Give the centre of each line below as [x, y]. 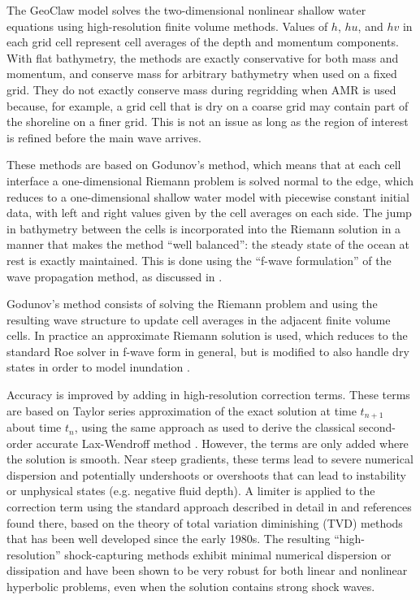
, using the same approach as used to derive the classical [215, 427]
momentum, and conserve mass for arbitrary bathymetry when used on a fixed [202, 74]
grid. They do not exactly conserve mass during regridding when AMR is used [201, 89]
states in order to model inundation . [98, 367]
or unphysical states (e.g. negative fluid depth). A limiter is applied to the [191, 491]
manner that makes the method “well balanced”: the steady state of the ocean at [208, 244]
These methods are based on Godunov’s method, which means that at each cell [204, 165]
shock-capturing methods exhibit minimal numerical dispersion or [228, 554]
